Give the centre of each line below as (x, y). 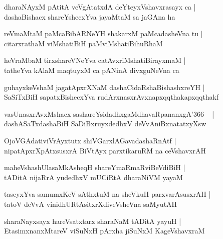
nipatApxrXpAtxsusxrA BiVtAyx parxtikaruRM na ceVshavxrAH (105, 150)
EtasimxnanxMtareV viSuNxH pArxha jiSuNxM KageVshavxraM (104, 231)
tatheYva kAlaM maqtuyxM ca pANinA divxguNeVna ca (92, 70)
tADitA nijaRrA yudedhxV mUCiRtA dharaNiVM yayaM (93, 177)
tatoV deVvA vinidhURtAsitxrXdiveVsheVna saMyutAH (91, 204)
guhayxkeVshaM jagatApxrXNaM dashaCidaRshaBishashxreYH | (104, 87)
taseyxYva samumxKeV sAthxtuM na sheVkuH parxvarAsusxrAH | (107, 194)
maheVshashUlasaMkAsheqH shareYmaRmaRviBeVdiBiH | (95, 167)
